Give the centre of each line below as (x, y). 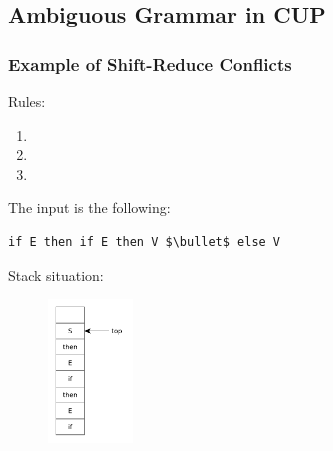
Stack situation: (56, 274)
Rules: (27, 101)
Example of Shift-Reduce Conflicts (150, 63)
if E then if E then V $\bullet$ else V (144, 241)
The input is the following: (89, 207)
